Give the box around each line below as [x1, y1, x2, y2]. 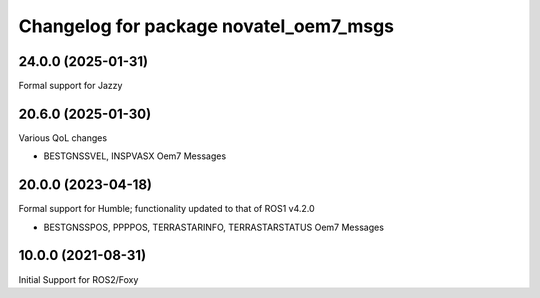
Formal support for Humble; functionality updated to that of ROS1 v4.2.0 [18, 203, 315, 215]
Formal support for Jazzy [18, 80, 123, 92]
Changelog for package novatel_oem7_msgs [18, 15, 395, 37]
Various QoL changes [18, 131, 108, 144]
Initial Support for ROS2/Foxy [18, 273, 139, 285]
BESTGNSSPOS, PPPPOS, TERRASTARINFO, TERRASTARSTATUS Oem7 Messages [43, 221, 385, 233]
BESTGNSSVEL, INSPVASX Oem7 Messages [43, 150, 227, 162]
